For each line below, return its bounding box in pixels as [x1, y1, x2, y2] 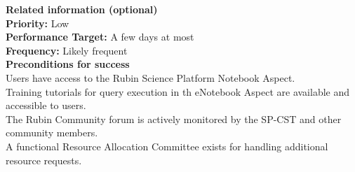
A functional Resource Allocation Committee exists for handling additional [6, 138, 328, 153]
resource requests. [6, 152, 82, 167]
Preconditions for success [6, 57, 130, 71]
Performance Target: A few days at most [6, 29, 194, 44]
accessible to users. [6, 98, 86, 113]
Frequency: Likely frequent [6, 43, 128, 57]
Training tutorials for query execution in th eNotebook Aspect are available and [6, 84, 349, 99]
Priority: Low [6, 15, 69, 30]
